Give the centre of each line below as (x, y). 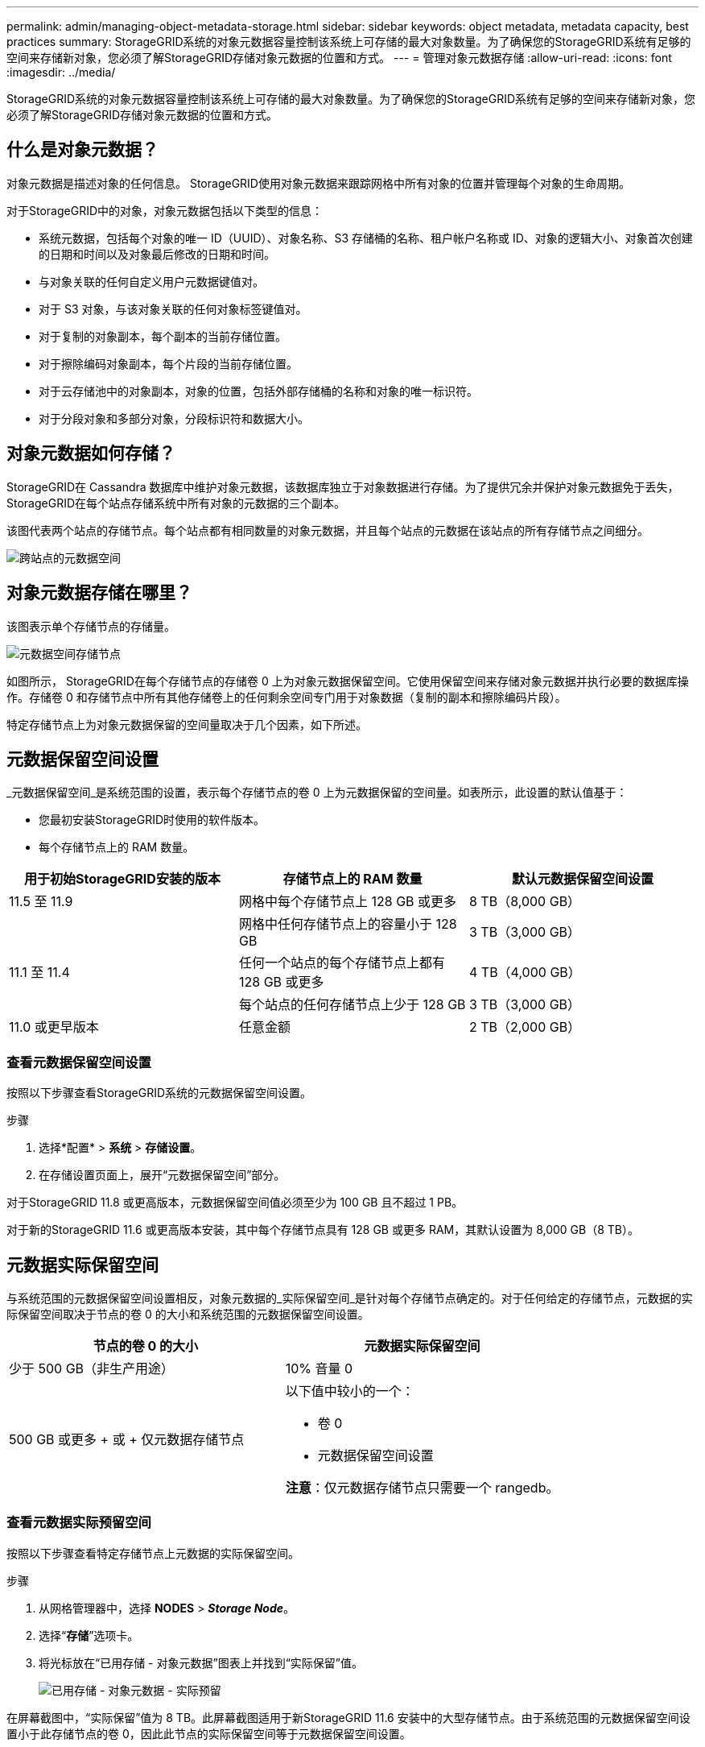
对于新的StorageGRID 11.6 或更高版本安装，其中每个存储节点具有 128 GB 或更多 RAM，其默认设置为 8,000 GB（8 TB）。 (323, 1230)
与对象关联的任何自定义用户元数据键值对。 (151, 281)
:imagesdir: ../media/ (61, 72)
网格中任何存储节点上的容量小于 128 (348, 924)
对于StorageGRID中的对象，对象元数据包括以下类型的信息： (165, 210)
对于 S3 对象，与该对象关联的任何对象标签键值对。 (173, 308)
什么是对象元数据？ (82, 150)
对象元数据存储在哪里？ (99, 593)
